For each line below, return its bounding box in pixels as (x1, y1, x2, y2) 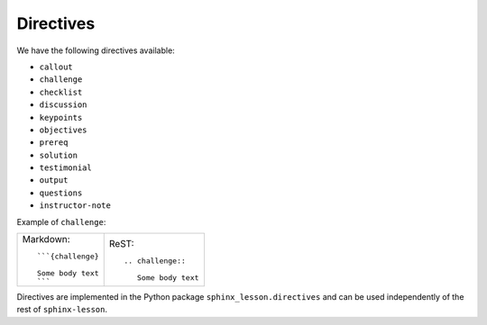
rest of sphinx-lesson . (16, 304, 108, 315)
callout (39, 61, 74, 72)
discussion (39, 100, 87, 110)
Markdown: (22, 233, 71, 246)
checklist (39, 86, 83, 97)
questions (39, 187, 83, 198)
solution (39, 149, 78, 160)
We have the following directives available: (16, 45, 175, 56)
